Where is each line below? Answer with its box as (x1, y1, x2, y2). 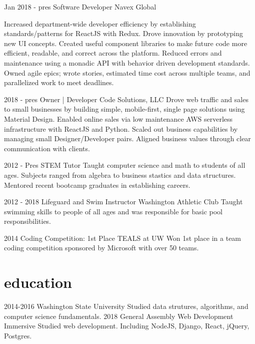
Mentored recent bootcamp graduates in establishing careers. (4, 179, 190, 190)
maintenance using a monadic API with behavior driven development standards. (4, 57, 250, 68)
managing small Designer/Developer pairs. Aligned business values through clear (4, 133, 251, 144)
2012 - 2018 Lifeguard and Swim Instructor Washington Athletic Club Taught (4, 196, 243, 207)
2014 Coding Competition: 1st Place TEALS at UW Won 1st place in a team (4, 232, 241, 243)
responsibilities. (4, 216, 51, 226)
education (4, 272, 72, 292)
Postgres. (4, 330, 32, 340)
